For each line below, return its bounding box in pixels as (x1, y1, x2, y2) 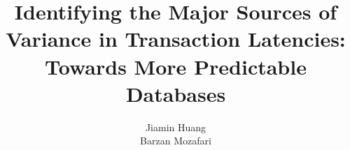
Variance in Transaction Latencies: (6, 24, 346, 53)
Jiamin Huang (145, 119, 206, 134)
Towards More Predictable (45, 52, 307, 80)
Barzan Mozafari (140, 133, 211, 148)
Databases (125, 79, 226, 107)
